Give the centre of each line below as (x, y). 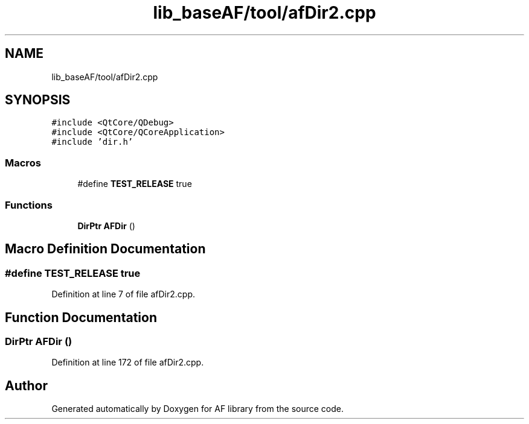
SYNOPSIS (38, 100)
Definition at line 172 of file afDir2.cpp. (128, 362)
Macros (23, 163)
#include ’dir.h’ (92, 142)
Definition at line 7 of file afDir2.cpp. (123, 294)
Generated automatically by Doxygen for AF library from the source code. (198, 409)
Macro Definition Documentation (105, 249)
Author (26, 385)
